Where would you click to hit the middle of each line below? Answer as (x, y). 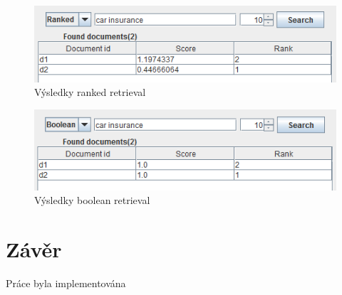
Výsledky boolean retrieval (92, 200)
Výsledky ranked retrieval (90, 92)
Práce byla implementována (66, 283)
